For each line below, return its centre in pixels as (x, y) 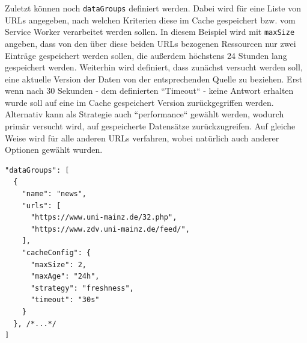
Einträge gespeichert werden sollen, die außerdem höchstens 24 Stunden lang (146, 55)
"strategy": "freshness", (82, 288)
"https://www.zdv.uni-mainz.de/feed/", (110, 229)
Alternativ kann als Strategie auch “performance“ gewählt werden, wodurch (144, 114)
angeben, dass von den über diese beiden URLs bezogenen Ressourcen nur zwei (150, 43)
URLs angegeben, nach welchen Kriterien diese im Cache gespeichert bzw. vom (150, 20)
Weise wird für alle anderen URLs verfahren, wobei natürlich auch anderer (142, 138)
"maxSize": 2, (59, 264)
